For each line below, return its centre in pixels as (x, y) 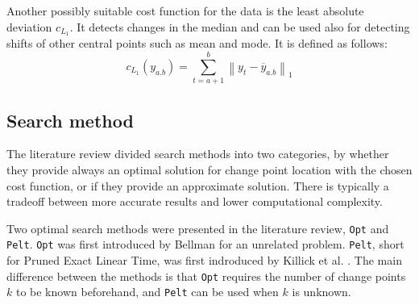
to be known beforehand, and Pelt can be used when (147, 292)
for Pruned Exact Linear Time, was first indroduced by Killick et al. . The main (204, 260)
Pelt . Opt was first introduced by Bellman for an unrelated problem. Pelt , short (205, 244)
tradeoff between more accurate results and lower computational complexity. (195, 201)
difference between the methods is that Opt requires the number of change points (206, 276)
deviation (29, 26)
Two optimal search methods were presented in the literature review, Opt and (198, 228)
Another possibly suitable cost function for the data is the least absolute (185, 10)
